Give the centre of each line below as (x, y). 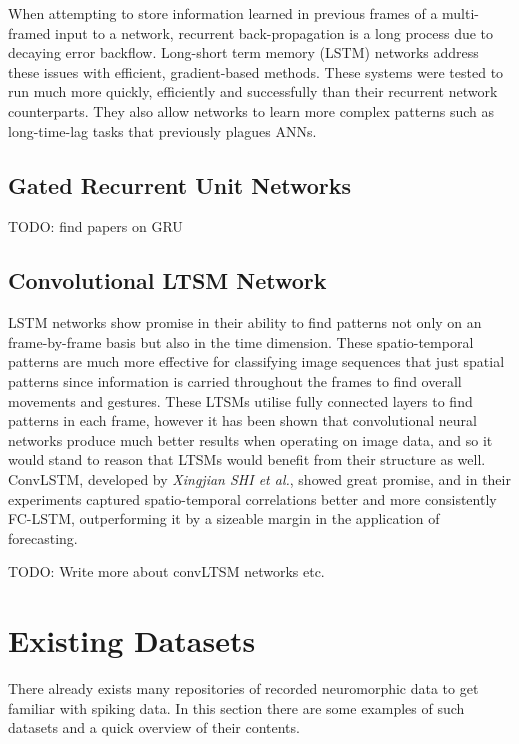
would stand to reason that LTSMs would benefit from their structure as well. (247, 459)
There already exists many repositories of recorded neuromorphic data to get (243, 688)
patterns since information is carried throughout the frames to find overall (235, 380)
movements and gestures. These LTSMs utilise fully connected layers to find (240, 400)
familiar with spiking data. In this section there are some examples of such (236, 707)
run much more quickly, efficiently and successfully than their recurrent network (253, 91)
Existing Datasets (132, 640)
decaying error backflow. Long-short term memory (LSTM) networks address (243, 52)
